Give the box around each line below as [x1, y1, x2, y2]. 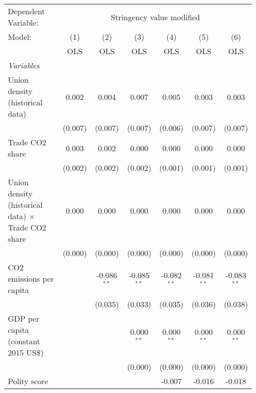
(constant [8, 335, 40, 347]
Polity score [8, 375, 48, 387]
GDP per [8, 313, 39, 324]
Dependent [8, 5, 45, 17]
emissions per [8, 273, 54, 284]
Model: [8, 31, 32, 42]
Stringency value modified [111, 11, 200, 23]
